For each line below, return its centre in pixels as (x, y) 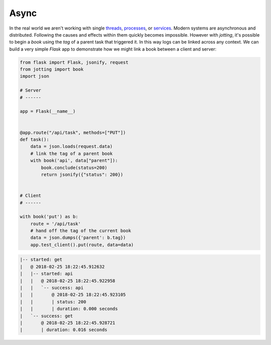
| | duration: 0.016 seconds (63, 330)
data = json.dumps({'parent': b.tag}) (78, 238)
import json (35, 76)
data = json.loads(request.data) (72, 146)
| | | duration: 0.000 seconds (69, 309)
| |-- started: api (46, 274)
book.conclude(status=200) (74, 167)
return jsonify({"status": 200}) (82, 175)
